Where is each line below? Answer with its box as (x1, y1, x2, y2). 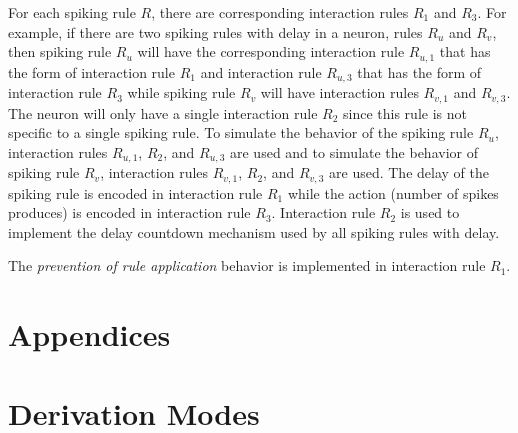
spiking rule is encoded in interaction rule (8, 182, 263, 203)
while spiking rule (127, 82, 236, 103)
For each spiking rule (8, 2, 136, 22)
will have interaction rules (260, 82, 419, 103)
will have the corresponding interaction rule (137, 41, 405, 62)
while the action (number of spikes (287, 182, 499, 203)
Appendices (8, 314, 171, 355)
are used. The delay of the (329, 162, 489, 183)
